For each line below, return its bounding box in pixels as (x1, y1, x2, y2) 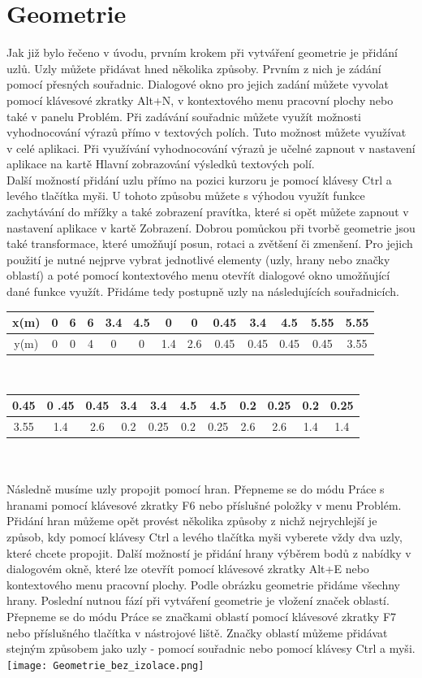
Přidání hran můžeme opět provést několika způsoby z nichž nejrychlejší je (6, 512, 377, 529)
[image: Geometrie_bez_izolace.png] (6, 659, 205, 671)
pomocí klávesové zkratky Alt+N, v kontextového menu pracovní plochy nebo (6, 91, 394, 108)
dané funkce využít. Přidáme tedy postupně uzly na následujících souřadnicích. (6, 283, 399, 300)
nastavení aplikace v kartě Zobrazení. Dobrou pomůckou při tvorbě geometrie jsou (6, 219, 416, 236)
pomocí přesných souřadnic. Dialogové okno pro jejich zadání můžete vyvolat (6, 76, 390, 93)
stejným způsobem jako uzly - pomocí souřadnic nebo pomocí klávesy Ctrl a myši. (6, 640, 416, 657)
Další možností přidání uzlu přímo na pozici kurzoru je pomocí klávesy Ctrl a (6, 171, 392, 188)
